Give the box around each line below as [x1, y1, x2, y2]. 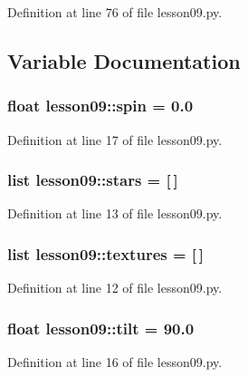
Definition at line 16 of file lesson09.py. [7, 353, 223, 372]
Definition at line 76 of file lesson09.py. [7, 3, 223, 21]
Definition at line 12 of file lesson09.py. [7, 278, 223, 297]
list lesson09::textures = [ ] [7, 242, 205, 265]
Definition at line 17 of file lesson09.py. [7, 130, 223, 149]
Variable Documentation [7, 46, 241, 74]
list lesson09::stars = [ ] [7, 169, 178, 191]
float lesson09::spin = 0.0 [7, 94, 194, 117]
